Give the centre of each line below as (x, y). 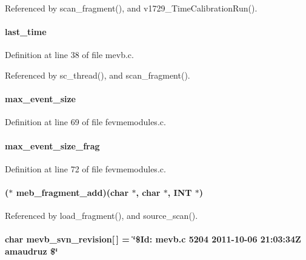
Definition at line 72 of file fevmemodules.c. (85, 168)
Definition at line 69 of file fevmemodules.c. (85, 122)
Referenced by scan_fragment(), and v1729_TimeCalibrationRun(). (131, 8)
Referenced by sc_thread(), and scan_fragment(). (98, 75)
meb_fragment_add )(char (72, 192)
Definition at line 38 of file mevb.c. (69, 55)
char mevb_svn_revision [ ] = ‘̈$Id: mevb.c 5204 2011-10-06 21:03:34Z (153, 239)
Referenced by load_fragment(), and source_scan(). (101, 216)
